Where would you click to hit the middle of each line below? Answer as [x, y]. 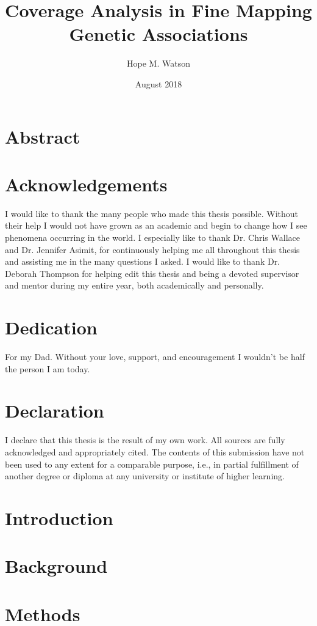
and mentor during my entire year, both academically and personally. [134, 285]
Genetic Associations [158, 34]
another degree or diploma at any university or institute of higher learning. [145, 476]
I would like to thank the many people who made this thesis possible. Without [152, 213]
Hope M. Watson [158, 63]
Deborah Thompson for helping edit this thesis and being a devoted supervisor [152, 273]
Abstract [43, 136]
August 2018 [158, 83]
